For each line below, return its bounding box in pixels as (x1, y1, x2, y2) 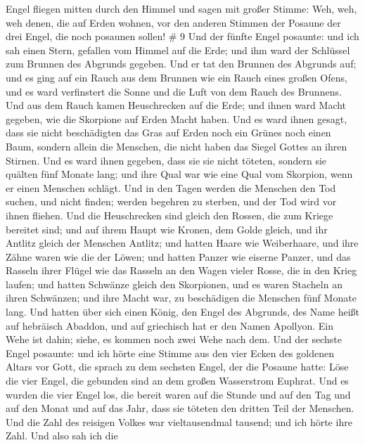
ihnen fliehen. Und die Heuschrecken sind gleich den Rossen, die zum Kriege (6, 207, 333, 222)
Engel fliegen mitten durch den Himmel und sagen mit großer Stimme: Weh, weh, (6, 1, 357, 15)
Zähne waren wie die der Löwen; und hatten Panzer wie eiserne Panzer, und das (6, 249, 351, 264)
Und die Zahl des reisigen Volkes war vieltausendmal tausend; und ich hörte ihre (6, 414, 352, 429)
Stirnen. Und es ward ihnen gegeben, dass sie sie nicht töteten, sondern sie (6, 153, 327, 167)
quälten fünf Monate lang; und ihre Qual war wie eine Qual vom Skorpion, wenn (6, 167, 353, 181)
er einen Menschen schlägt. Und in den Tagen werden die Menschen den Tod (6, 180, 336, 195)
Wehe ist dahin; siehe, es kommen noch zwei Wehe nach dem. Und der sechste (6, 332, 342, 347)
